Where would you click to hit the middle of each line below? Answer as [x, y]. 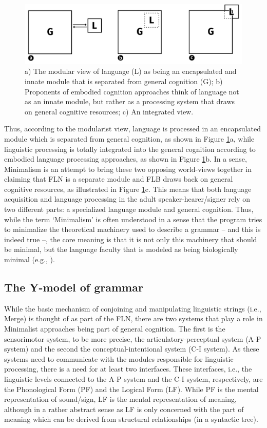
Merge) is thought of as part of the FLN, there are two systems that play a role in [133, 318]
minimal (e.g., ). [30, 259]
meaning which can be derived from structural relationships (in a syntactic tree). [131, 419]
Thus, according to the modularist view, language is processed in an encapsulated [132, 129]
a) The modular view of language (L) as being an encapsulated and [131, 71]
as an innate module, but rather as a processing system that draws [130, 101]
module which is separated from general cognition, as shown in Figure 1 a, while [129, 138]
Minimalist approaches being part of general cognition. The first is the [115, 329]
